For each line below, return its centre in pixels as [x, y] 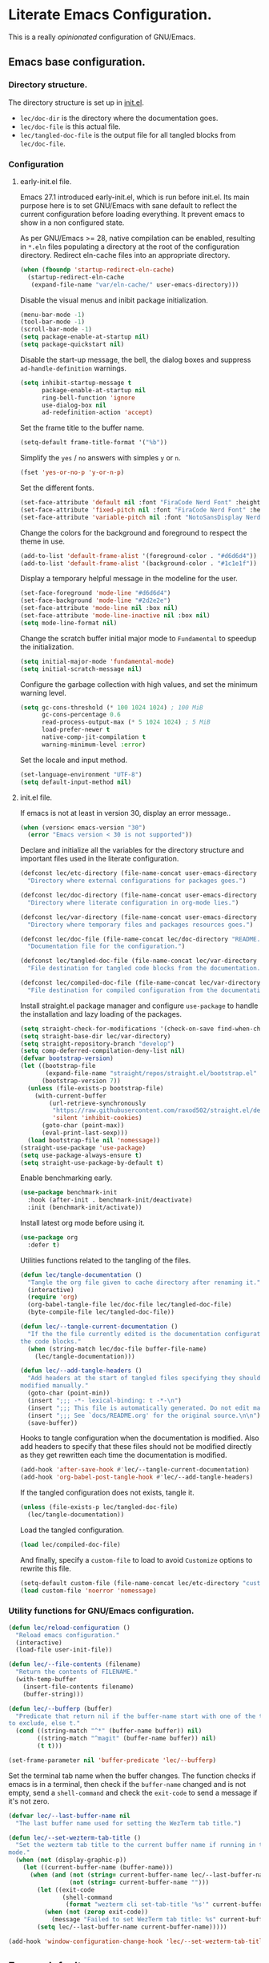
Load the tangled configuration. [72, 1530]
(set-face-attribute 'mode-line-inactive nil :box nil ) [115, 616]
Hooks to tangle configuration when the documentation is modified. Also [139, 1438]
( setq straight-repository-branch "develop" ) [97, 1044]
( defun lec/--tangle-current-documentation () [99, 1327]
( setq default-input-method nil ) [76, 782]
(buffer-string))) [53, 1694]
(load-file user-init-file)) [64, 1650]
